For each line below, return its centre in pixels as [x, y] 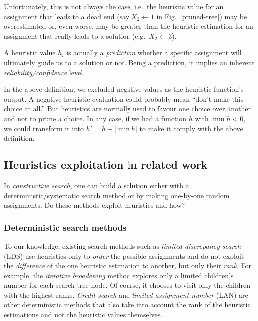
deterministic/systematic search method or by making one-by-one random [117, 195]
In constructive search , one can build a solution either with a [97, 185]
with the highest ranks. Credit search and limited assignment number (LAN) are [126, 294]
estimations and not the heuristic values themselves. [83, 314]
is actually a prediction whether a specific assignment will [154, 53]
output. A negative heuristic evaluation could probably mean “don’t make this [124, 98]
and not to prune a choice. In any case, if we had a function [95, 118]
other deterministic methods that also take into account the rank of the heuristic [127, 304]
